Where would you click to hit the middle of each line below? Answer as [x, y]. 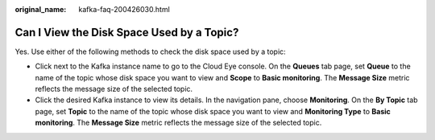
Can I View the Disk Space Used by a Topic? [127, 32]
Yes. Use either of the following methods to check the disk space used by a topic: [150, 51]
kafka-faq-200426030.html [124, 9]
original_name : [41, 9]
